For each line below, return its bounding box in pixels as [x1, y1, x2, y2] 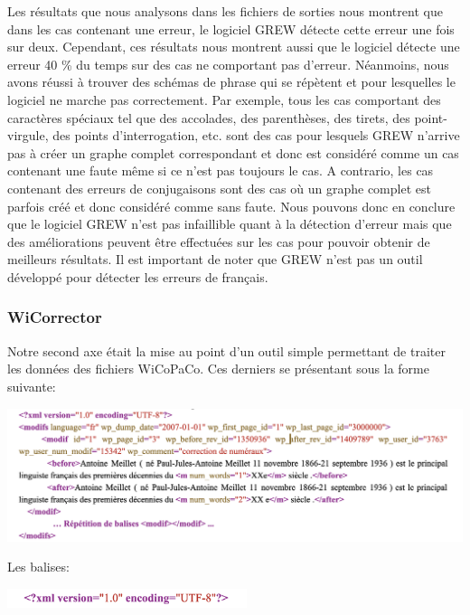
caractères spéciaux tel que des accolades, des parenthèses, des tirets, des [7, 108, 410, 127]
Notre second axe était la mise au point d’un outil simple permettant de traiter [7, 341, 446, 360]
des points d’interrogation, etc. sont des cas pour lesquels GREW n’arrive [52, 126, 460, 145]
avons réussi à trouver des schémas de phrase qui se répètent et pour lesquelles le [7, 72, 456, 91]
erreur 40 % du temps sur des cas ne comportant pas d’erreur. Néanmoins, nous [7, 54, 449, 73]
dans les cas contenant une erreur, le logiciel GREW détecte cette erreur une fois [7, 19, 455, 38]
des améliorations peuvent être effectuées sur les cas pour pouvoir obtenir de [7, 232, 430, 251]
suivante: [7, 376, 56, 395]
